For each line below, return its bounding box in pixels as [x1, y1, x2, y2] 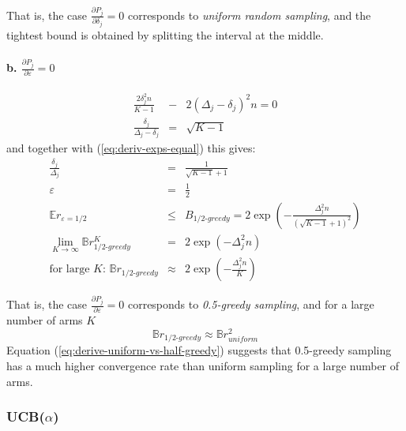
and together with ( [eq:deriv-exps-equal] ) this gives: [6, 140, 256, 156]
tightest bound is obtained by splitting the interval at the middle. [6, 26, 324, 43]
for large [49, 264, 90, 275]
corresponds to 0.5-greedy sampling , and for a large [127, 296, 374, 313]
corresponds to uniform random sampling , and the [127, 6, 371, 23]
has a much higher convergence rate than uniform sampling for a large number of [6, 358, 400, 374]
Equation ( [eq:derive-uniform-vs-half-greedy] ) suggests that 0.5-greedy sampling [6, 342, 392, 358]
